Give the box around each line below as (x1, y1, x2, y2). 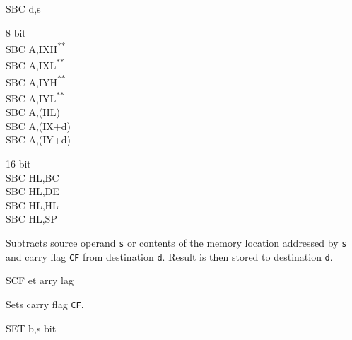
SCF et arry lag (6, 273, 74, 288)
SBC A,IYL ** (6, 88, 64, 105)
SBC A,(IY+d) (6, 132, 71, 147)
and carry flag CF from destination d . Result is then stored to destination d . (6, 249, 333, 264)
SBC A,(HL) (6, 105, 60, 119)
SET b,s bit (6, 320, 57, 335)
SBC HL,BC (6, 170, 59, 184)
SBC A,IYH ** (6, 72, 66, 89)
